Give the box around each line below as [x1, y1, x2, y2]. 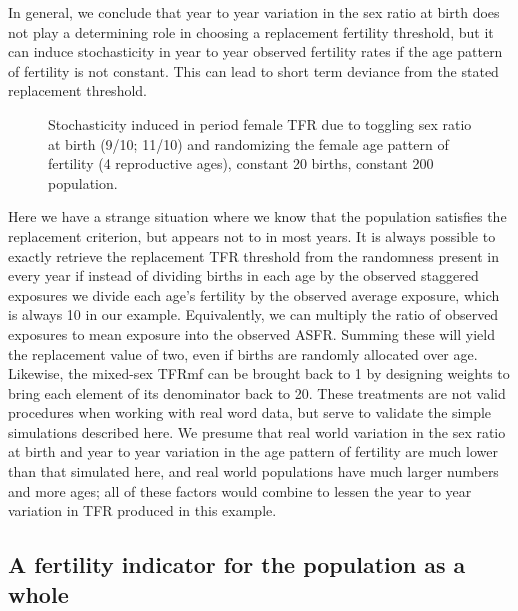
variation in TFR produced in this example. [8, 500, 277, 521]
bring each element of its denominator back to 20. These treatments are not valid [8, 382, 506, 403]
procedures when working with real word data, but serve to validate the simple [8, 402, 492, 423]
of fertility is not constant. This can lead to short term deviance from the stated [8, 60, 499, 81]
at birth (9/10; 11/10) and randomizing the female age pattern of [48, 133, 449, 154]
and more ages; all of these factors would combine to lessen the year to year [8, 480, 472, 501]
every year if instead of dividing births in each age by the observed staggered [8, 265, 479, 286]
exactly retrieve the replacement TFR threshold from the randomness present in [8, 245, 499, 266]
